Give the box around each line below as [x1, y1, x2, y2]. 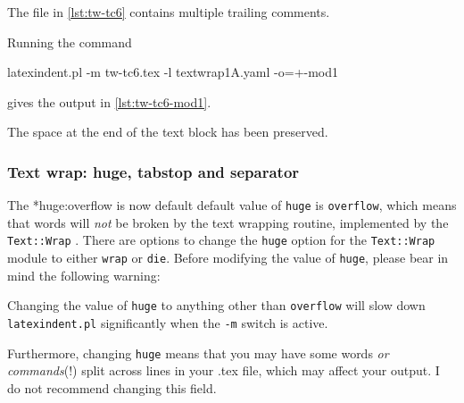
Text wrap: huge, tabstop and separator [7, 160, 300, 182]
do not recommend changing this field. [7, 378, 217, 397]
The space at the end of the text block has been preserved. [7, 122, 328, 141]
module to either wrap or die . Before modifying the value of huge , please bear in [7, 248, 449, 267]
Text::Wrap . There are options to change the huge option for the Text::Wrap [7, 231, 435, 249]
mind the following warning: [7, 265, 161, 284]
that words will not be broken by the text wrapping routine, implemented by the [7, 213, 449, 231]
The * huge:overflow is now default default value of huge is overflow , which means [7, 196, 457, 214]
